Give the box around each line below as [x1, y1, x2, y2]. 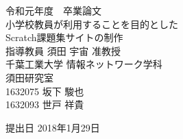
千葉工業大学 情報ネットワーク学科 [5, 57, 162, 71]
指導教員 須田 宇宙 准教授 [5, 43, 121, 58]
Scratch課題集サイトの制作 [5, 30, 123, 45]
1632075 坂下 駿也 [5, 84, 84, 98]
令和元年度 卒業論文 [5, 3, 101, 17]
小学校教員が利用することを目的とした [5, 16, 178, 31]
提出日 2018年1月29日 [5, 120, 100, 134]
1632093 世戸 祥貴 [5, 97, 84, 112]
